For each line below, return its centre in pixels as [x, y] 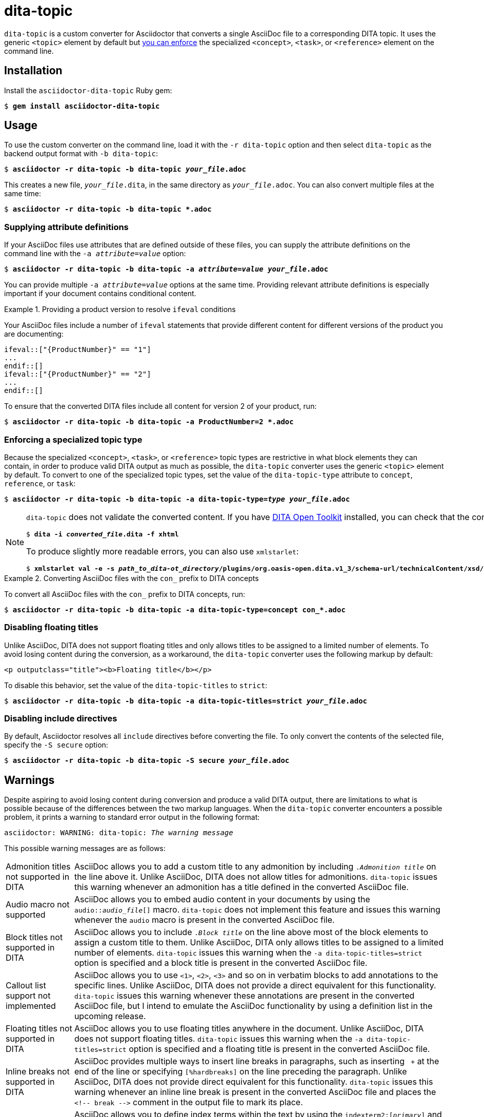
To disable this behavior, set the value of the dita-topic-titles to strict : [136, 685]
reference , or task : [40, 483]
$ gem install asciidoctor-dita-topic [82, 106]
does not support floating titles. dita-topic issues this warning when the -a [218, 1039]
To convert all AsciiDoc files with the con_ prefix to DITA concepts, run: [125, 594]
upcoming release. [110, 1016]
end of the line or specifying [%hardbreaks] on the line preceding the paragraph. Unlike [240, 1072]
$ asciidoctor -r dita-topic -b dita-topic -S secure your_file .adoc [147, 761]
